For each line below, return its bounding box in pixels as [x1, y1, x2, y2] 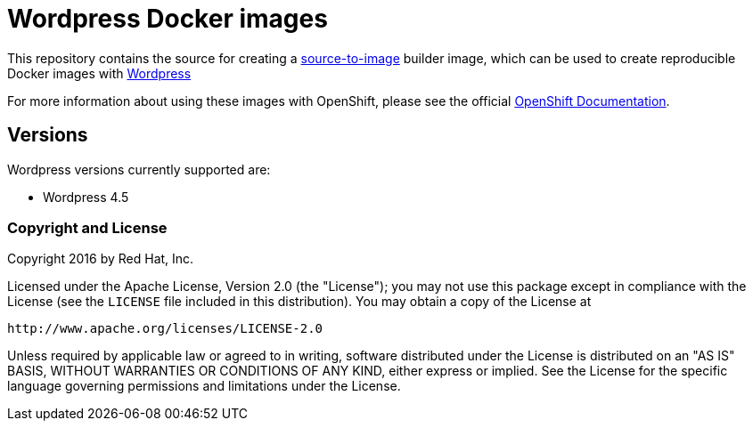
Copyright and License [7, 218, 168, 237]
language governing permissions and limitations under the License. [7, 378, 401, 394]
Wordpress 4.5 [43, 189, 129, 205]
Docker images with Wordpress [7, 65, 192, 81]
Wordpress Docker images [7, 4, 328, 34]
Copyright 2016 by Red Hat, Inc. [7, 251, 194, 267]
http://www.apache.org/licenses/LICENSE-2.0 [7, 321, 323, 336]
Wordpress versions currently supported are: [7, 161, 271, 177]
